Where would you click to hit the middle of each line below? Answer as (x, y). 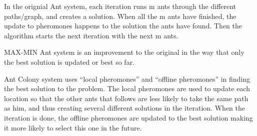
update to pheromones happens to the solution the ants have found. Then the (123, 26)
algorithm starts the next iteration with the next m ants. (91, 35)
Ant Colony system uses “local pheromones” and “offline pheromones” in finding (127, 78)
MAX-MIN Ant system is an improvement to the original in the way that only (124, 52)
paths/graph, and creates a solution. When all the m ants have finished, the (120, 16)
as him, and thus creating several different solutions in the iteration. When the (124, 108)
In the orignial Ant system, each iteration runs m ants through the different (120, 6)
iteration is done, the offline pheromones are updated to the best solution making (128, 117)
